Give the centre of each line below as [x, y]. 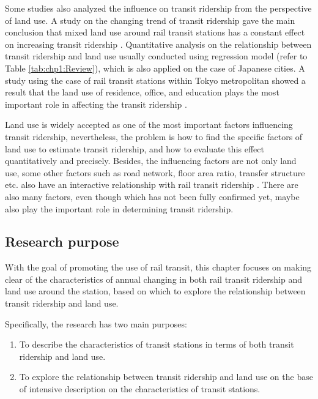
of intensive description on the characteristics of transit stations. [140, 389]
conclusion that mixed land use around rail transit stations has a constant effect [155, 32]
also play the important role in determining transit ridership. [119, 208]
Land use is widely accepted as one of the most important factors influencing [149, 125]
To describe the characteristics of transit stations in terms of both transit [157, 344]
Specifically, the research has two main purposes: [96, 323]
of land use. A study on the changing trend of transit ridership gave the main [150, 20]
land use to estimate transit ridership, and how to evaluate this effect [135, 148]
